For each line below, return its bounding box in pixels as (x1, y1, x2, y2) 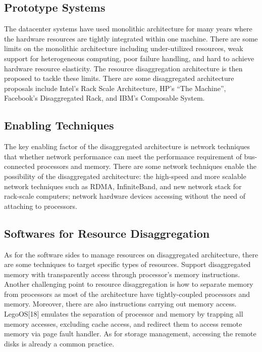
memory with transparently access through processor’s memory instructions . (4, 269, 240, 279)
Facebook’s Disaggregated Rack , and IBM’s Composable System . (4, 93, 205, 103)
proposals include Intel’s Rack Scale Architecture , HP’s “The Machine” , (4, 82, 226, 93)
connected (4, 161, 35, 171)
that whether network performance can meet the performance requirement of (4, 151, 242, 161)
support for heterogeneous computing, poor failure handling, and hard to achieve (4, 53, 254, 63)
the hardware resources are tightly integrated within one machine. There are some (4, 33, 258, 43)
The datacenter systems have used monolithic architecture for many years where (4, 23, 252, 34)
